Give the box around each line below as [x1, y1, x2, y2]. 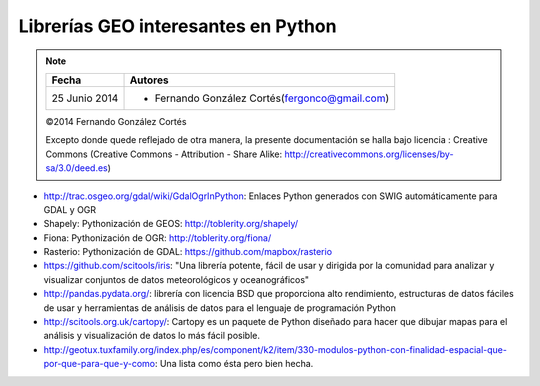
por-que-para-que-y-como [43, 358, 155, 370]
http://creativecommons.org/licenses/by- [284, 148, 454, 160]
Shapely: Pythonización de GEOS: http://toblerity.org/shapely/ [43, 218, 299, 230]
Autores [129, 73, 169, 87]
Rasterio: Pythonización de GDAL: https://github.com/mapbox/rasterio [43, 246, 333, 258]
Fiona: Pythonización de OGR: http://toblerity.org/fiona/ [43, 231, 272, 244]
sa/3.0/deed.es [45, 162, 109, 174]
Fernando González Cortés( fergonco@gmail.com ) [154, 91, 390, 105]
